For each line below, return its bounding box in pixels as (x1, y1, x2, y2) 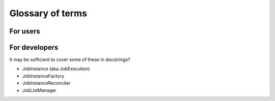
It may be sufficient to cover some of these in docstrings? (9, 56, 130, 63)
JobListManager (22, 87, 57, 93)
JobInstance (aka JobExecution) (22, 66, 90, 72)
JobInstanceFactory (22, 73, 65, 79)
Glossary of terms (9, 8, 88, 19)
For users (9, 27, 40, 36)
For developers (9, 43, 59, 52)
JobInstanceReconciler (22, 80, 71, 86)
